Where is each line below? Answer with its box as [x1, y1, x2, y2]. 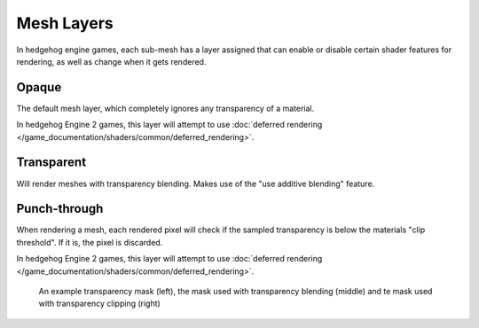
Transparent [16, 155, 87, 170]
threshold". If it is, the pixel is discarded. [16, 237, 163, 247]
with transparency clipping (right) [38, 298, 161, 309]
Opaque [16, 80, 62, 95]
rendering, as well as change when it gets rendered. [16, 56, 207, 66]
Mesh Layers [16, 13, 114, 33]
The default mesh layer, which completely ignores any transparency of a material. [16, 103, 315, 113]
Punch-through [16, 201, 104, 216]
